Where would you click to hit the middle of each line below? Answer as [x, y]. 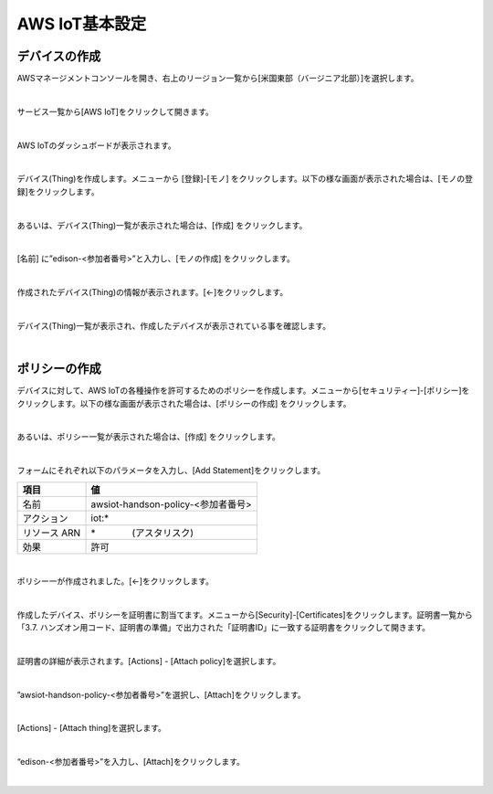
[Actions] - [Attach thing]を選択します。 [91, 728]
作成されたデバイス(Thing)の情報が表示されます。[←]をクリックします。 [152, 292]
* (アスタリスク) [142, 533]
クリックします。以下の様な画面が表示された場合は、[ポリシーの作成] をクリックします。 [184, 403]
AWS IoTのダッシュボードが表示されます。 [97, 145]
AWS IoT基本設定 [82, 24]
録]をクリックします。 [58, 191]
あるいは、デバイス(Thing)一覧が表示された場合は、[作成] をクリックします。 [162, 225]
